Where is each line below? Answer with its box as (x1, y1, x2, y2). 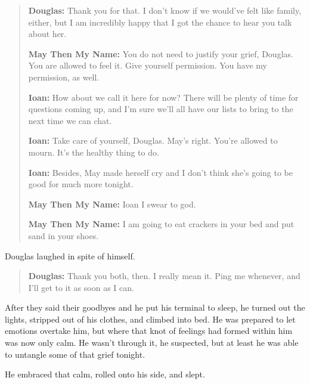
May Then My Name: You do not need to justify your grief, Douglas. (28, 47, 293, 60)
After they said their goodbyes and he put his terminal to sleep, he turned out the (5, 301, 305, 314)
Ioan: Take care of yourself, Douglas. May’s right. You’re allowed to (28, 134, 278, 147)
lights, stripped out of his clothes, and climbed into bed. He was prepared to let (5, 312, 296, 325)
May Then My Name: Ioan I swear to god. (28, 197, 196, 210)
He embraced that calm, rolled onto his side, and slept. (5, 368, 205, 380)
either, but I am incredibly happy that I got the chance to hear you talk (28, 16, 292, 28)
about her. (28, 27, 67, 40)
